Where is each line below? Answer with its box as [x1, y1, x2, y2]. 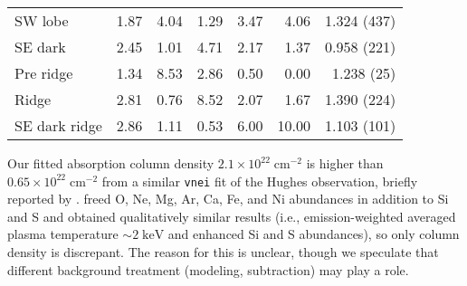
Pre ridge [14, 62, 73, 83]
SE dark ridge [14, 115, 102, 136]
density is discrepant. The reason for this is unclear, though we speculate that [7, 243, 439, 262]
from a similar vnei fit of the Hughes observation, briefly [101, 171, 418, 190]
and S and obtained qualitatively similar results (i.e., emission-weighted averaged [7, 206, 456, 225]
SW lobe [14, 10, 69, 31]
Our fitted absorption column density [7, 154, 214, 172]
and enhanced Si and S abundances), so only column [167, 224, 460, 243]
